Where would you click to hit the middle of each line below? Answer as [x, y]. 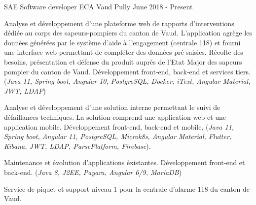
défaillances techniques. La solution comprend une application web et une [115, 117]
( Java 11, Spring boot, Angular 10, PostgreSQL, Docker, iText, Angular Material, [127, 81]
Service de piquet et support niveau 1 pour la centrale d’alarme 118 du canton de [127, 188]
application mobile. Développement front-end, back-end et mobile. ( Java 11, [119, 126]
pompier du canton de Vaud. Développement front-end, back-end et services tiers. [127, 71]
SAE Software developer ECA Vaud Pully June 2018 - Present [98, 6]
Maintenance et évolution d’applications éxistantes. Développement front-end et [125, 162]
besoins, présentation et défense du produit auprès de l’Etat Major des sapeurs [123, 61]
